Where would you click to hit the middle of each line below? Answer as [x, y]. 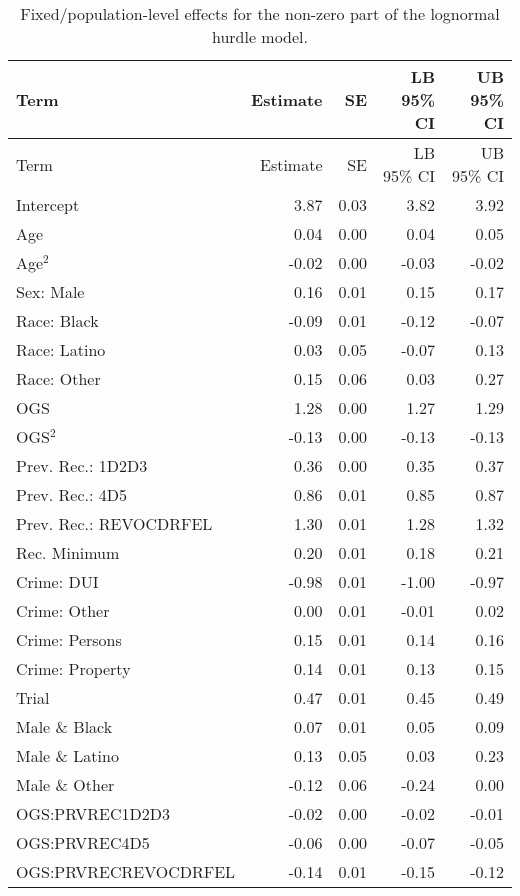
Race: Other [58, 378]
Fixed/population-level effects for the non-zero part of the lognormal [260, 13]
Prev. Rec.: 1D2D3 [82, 465]
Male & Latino [67, 755]
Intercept [48, 204]
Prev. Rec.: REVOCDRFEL [114, 523]
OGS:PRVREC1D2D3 [93, 813]
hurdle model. [260, 36]
